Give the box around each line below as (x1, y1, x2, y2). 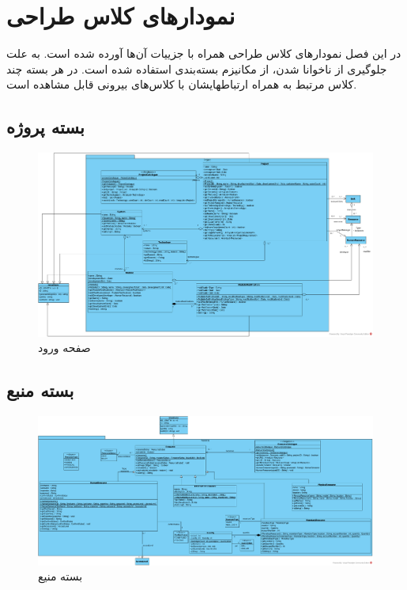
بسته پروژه (6, 115, 85, 139)
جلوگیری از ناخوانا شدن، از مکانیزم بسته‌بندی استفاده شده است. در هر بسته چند (6, 60, 387, 77)
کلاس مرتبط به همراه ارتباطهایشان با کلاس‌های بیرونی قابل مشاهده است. (6, 76, 357, 93)
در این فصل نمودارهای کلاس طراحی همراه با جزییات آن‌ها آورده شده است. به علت (6, 45, 401, 62)
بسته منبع (6, 378, 74, 403)
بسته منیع (38, 568, 83, 584)
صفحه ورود (38, 339, 91, 356)
